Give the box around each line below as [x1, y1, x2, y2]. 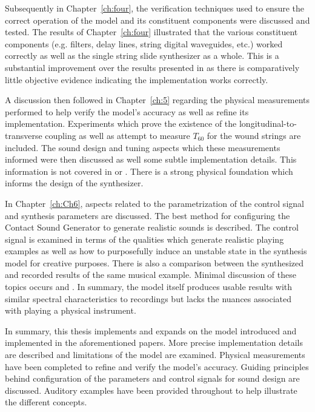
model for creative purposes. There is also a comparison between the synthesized [5, 256, 304, 269]
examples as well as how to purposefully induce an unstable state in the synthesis [5, 245, 307, 257]
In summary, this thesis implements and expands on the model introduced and [5, 324, 297, 337]
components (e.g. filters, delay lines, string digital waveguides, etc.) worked [5, 37, 283, 50]
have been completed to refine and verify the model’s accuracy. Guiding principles [5, 360, 309, 373]
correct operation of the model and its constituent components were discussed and [5, 13, 310, 26]
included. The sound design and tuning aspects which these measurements [5, 141, 280, 154]
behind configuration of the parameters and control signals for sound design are [5, 372, 300, 385]
